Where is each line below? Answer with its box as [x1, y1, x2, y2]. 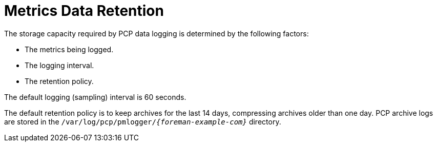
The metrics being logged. [25, 45, 114, 54]
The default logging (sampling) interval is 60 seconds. [4, 92, 186, 101]
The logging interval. [25, 60, 94, 70]
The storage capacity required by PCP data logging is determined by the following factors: [4, 29, 309, 38]
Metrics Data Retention [4, 2, 164, 19]
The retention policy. [25, 76, 94, 86]
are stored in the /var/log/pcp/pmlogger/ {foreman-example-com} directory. [4, 117, 281, 126]
